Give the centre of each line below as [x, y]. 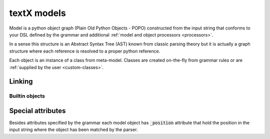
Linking [21, 82]
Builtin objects [27, 96]
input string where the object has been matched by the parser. [73, 129]
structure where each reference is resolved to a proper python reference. [85, 51]
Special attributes [37, 111]
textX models [37, 13]
